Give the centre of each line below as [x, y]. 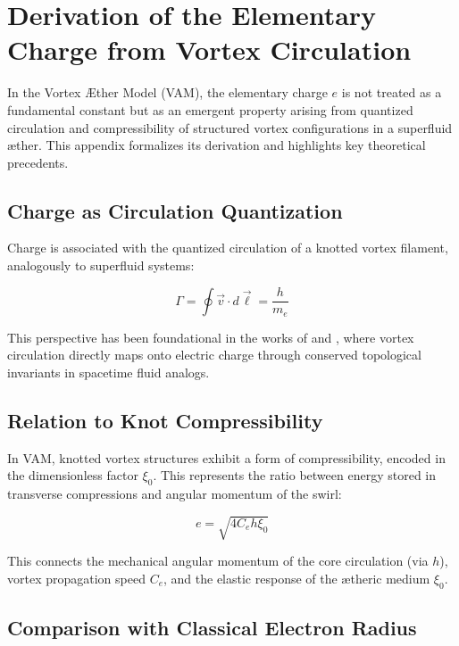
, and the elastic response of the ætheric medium [297, 578]
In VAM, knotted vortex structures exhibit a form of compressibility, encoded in [226, 457]
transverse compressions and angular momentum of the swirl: [175, 494]
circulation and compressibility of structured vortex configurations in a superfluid [230, 127]
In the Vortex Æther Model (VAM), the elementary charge [167, 92]
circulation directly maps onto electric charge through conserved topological [214, 355]
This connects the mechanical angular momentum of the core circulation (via [218, 561]
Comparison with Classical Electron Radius [212, 628]
